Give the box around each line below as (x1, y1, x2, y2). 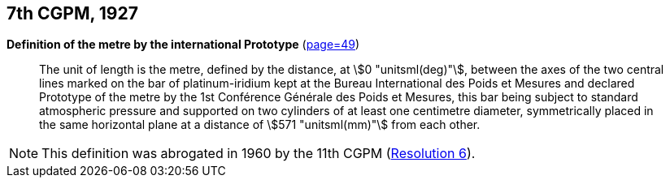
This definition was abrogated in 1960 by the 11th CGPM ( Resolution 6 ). (41, 145, 476, 162)
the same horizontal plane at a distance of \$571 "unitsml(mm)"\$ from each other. (39, 118, 481, 132)
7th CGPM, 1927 (7, 3, 138, 24)
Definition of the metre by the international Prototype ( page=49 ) (7, 37, 360, 52)
